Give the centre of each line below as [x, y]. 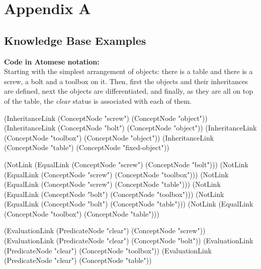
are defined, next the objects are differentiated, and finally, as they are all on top [128, 91]
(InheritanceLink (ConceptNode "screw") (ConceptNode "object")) [106, 118]
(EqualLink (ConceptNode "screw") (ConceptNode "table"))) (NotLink [112, 184]
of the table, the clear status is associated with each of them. [98, 100]
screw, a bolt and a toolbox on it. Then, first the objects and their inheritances [126, 81]
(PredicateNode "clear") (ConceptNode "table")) [78, 260]
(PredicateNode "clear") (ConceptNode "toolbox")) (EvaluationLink [108, 250]
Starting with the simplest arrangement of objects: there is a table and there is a [128, 71]
